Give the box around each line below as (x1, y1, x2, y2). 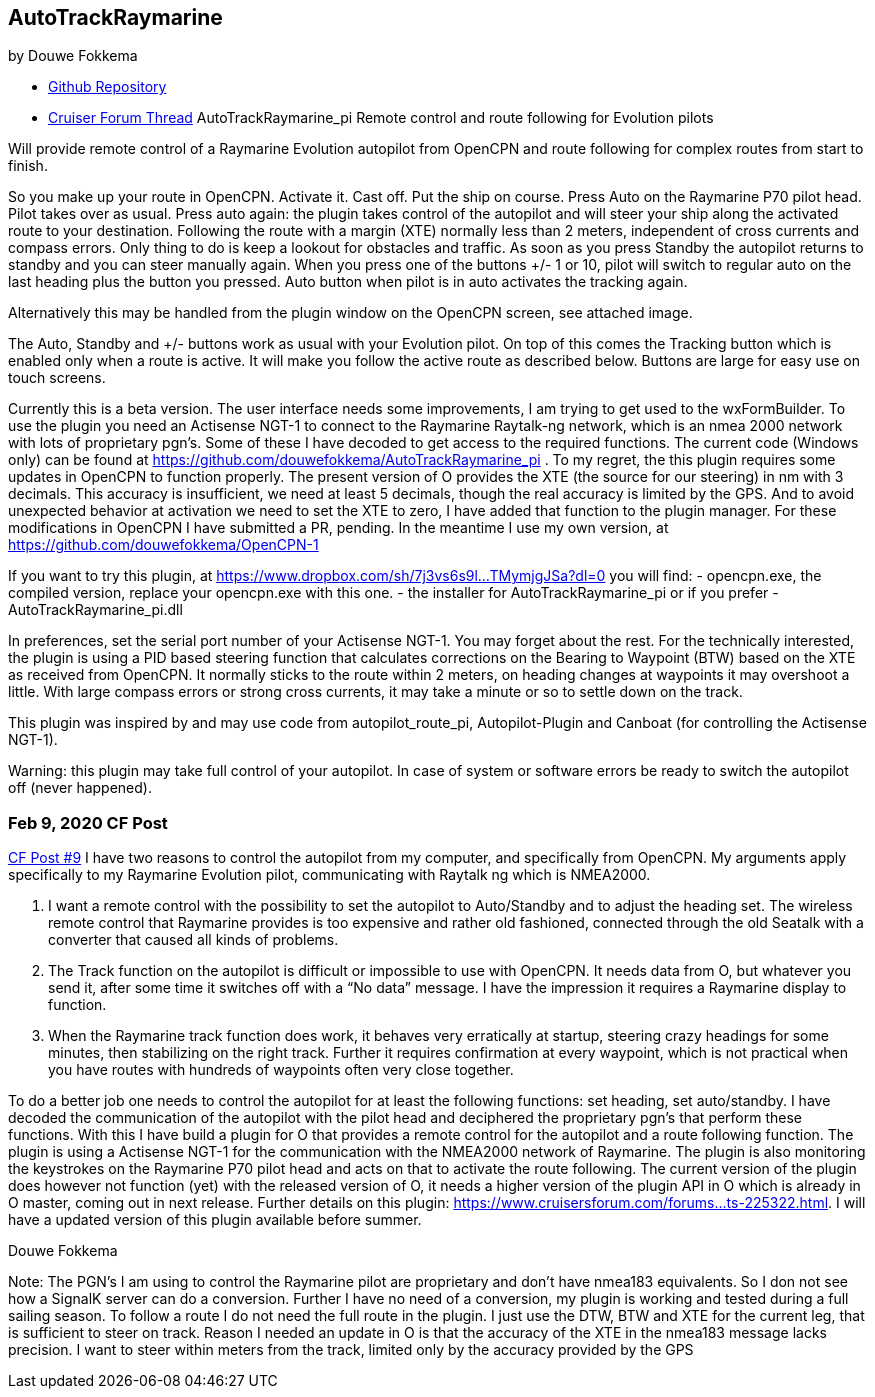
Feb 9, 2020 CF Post (8, 812, 168, 833)
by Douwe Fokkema (8, 47, 138, 65)
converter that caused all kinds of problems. (48, 931, 339, 949)
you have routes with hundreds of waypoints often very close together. (48, 1061, 514, 1079)
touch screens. (8, 369, 106, 387)
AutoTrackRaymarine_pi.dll (8, 601, 183, 619)
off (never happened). (8, 779, 152, 797)
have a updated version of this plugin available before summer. (8, 1211, 422, 1229)
